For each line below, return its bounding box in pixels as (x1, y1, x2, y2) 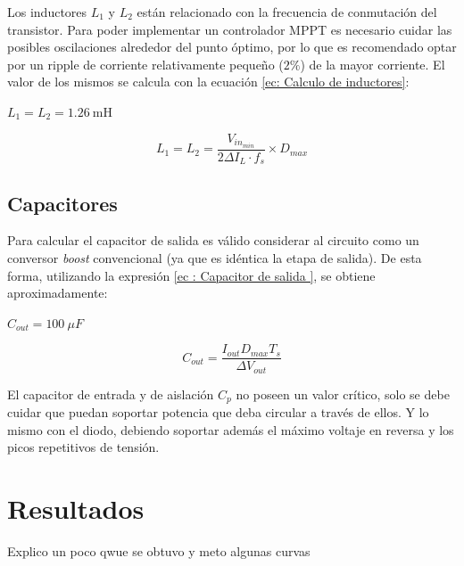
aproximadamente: (7, 283, 108, 302)
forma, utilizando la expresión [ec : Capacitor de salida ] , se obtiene (7, 266, 376, 284)
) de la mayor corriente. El (300, 54, 445, 73)
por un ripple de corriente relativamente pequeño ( (7, 54, 284, 73)
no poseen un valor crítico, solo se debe (236, 384, 450, 403)
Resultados (7, 490, 145, 527)
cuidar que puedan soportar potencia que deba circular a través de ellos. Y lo (7, 403, 429, 422)
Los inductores (7, 3, 87, 21)
